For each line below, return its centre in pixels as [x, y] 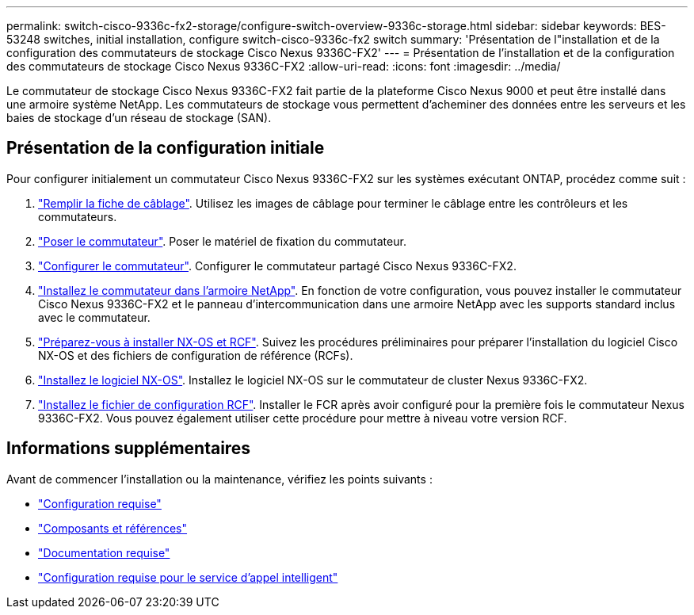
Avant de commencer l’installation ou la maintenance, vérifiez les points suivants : [219, 479]
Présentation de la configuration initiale [166, 148]
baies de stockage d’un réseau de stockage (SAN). [139, 118]
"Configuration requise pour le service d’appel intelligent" [188, 577]
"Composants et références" [113, 528]
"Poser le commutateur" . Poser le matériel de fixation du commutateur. [222, 241]
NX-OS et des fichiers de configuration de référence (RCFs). [196, 355]
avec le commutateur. [94, 317]
